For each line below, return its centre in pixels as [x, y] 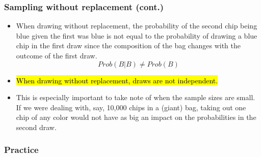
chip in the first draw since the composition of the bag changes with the [128, 45]
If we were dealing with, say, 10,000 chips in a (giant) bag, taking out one [131, 107]
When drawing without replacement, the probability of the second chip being [137, 26]
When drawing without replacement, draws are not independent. [117, 80]
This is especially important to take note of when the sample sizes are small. [136, 97]
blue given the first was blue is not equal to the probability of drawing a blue [137, 35]
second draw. [36, 127]
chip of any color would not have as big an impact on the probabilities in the [136, 117]
